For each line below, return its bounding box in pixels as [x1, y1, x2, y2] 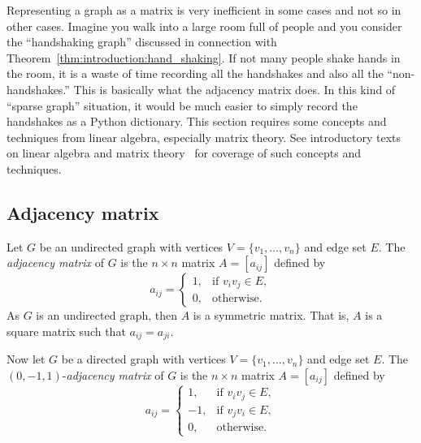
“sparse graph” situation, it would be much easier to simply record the [7, 97, 358, 114]
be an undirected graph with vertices [39, 238, 224, 255]
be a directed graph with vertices [61, 351, 226, 368]
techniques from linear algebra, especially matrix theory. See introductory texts [7, 128, 401, 145]
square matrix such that [7, 322, 126, 339]
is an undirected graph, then [36, 307, 177, 324]
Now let [7, 351, 46, 368]
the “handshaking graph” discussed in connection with [7, 33, 277, 50]
